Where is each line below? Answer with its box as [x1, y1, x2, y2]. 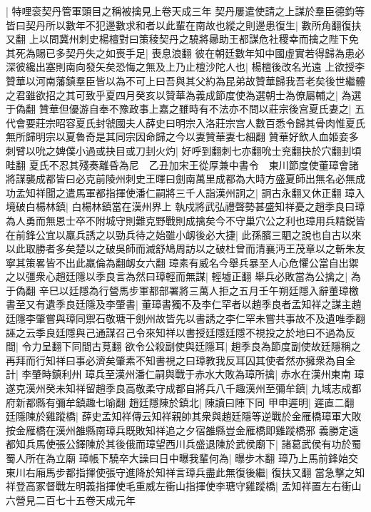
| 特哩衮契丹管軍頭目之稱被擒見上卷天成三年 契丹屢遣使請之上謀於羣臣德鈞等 [6, 4, 365, 18]
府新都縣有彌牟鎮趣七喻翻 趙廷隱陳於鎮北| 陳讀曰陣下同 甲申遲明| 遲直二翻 [6, 394, 355, 409]
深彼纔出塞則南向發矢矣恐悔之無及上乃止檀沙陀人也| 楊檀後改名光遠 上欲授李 [6, 59, 365, 74]
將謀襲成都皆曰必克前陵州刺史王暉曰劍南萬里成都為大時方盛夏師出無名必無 [6, 171, 355, 186]
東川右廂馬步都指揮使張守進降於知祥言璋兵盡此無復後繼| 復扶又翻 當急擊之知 [6, 464, 365, 479]
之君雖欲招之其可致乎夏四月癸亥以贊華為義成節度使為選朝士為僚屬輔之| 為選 [6, 87, 362, 102]
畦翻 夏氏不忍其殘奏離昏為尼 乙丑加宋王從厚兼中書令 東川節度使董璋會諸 [6, 157, 359, 172]
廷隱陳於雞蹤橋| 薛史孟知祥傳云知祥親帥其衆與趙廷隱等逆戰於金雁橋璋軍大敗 [6, 409, 362, 424]
